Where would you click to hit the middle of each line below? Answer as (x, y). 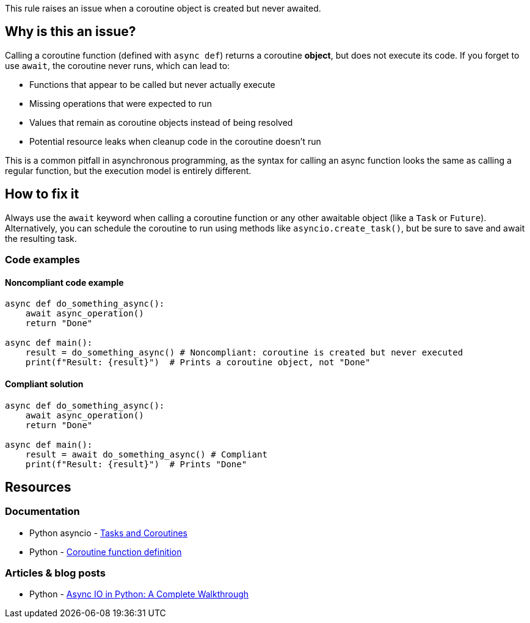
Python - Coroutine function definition (106, 552)
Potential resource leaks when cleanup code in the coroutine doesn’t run (175, 141)
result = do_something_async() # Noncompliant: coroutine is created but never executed (244, 353)
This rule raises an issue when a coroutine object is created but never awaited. (163, 8)
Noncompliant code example (64, 282)
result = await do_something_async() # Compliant (146, 454)
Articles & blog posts (55, 573)
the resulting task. (41, 238)
